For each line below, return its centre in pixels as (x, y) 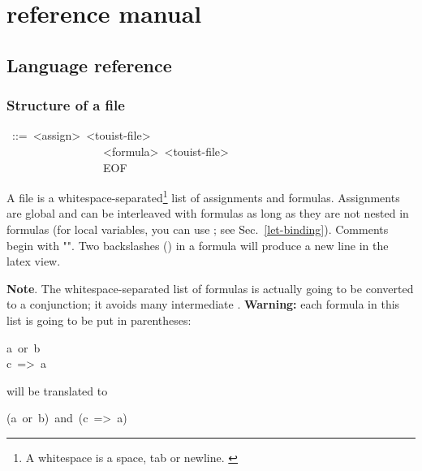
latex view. (34, 261)
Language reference (89, 65)
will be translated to (57, 390)
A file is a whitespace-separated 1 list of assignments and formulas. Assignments (203, 196)
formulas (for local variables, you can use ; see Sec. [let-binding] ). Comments (198, 229)
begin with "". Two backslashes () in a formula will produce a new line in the (198, 245)
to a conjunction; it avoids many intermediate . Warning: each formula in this (203, 304)
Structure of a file (66, 105)
